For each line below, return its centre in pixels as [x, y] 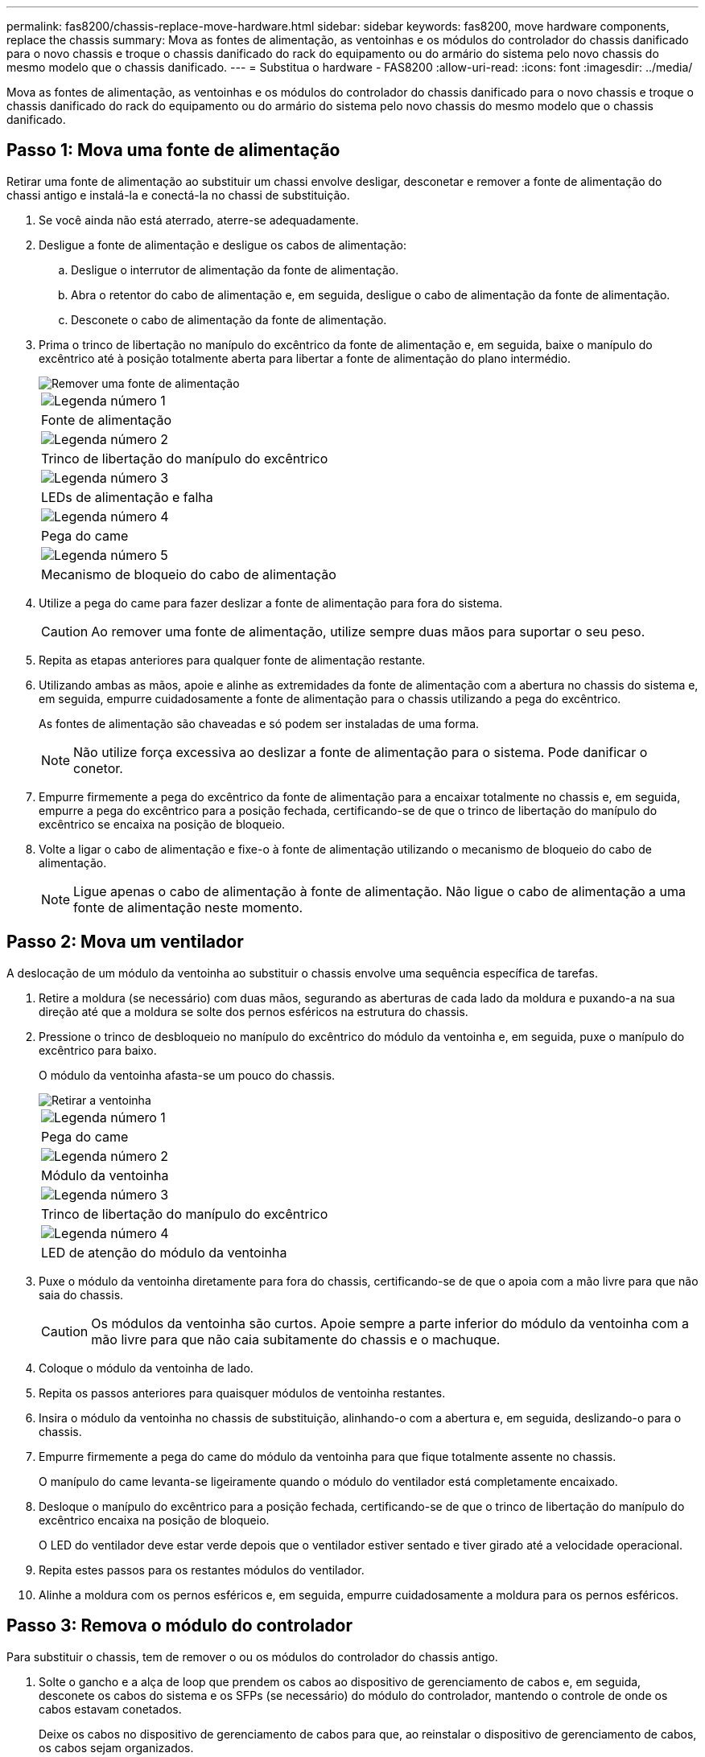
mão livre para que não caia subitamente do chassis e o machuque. [296, 1339]
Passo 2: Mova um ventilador [125, 942]
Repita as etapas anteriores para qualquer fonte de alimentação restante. [232, 660]
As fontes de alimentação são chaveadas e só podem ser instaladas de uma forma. [259, 723]
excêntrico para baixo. [98, 1050]
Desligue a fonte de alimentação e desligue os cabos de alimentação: [223, 245]
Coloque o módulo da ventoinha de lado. [146, 1368]
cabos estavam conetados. [110, 1709]
